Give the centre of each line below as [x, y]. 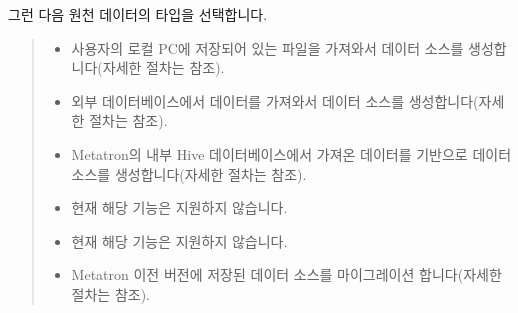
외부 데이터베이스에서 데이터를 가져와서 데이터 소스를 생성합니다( [275, 100]
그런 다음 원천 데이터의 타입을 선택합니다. [138, 14]
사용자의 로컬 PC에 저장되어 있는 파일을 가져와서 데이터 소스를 [267, 47]
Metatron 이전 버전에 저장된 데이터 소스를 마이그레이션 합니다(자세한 [286, 274]
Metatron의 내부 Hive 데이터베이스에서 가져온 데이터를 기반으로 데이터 [291, 153]
